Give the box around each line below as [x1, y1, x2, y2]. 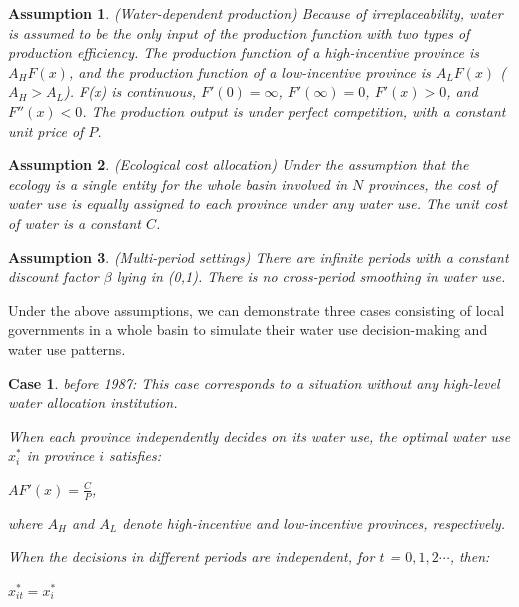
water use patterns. [8, 338, 126, 359]
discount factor [8, 266, 99, 287]
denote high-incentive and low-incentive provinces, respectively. [122, 512, 506, 533]
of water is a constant [8, 212, 141, 233]
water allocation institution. [8, 392, 178, 413]
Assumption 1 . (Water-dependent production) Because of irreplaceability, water [8, 3, 503, 23]
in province [26, 445, 95, 466]
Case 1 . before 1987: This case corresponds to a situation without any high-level [8, 372, 500, 393]
